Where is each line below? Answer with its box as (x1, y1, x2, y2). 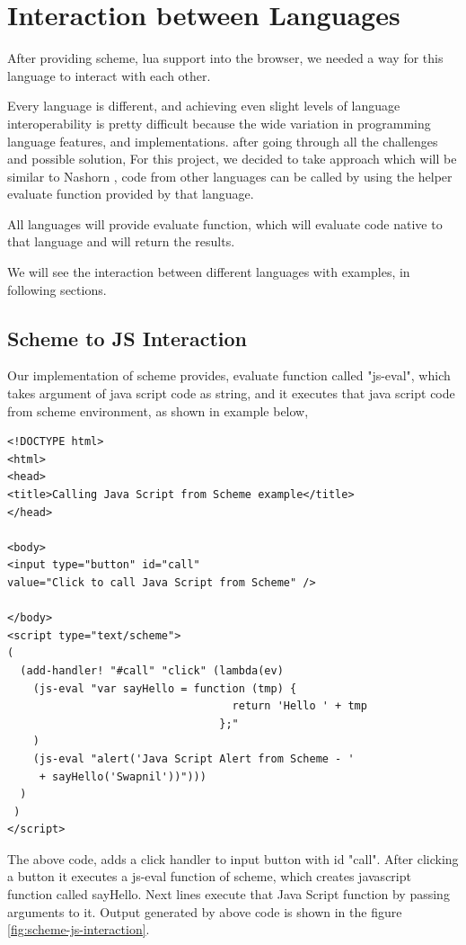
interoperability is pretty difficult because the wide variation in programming (7, 113, 431, 132)
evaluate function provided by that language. (7, 184, 254, 203)
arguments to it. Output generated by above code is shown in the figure (7, 902, 402, 921)
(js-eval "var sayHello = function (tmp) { (32, 682, 297, 695)
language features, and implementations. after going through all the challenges (7, 131, 438, 150)
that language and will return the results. (7, 232, 235, 251)
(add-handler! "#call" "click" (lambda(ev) (20, 664, 284, 677)
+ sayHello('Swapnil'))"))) (39, 770, 207, 783)
